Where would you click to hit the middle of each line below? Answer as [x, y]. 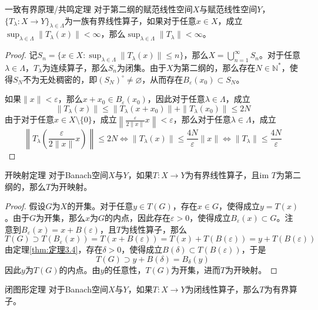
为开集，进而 [196, 269]
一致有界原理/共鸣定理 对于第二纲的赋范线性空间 [99, 9]
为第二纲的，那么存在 [214, 67]
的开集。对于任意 [100, 206]
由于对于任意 [29, 119]
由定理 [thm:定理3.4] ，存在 [54, 249]
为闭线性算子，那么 [222, 289]
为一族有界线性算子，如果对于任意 [130, 20]
